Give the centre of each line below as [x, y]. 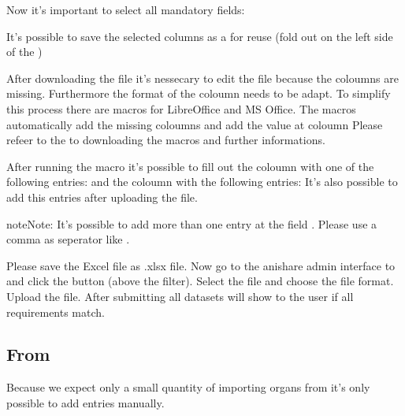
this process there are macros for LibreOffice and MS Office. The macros [181, 108]
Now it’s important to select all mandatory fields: [126, 9]
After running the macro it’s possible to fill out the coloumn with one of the [190, 166]
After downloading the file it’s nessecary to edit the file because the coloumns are [202, 78]
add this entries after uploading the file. [102, 197]
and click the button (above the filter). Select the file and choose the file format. [200, 281]
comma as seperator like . [68, 239]
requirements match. [56, 312]
